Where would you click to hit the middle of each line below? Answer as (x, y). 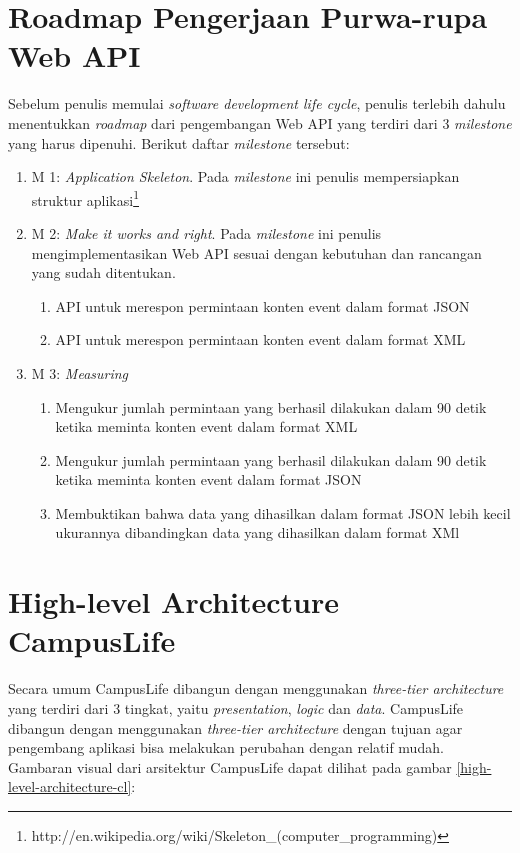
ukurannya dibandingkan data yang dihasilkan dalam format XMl (257, 532)
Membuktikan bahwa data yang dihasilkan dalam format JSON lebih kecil (283, 512)
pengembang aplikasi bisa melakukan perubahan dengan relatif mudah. (226, 747)
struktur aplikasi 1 (85, 198)
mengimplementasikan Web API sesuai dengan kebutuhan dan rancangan (256, 252)
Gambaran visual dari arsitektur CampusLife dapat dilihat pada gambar (230, 766)
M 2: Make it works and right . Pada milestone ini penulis (206, 232)
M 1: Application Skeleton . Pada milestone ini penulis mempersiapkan (245, 176)
